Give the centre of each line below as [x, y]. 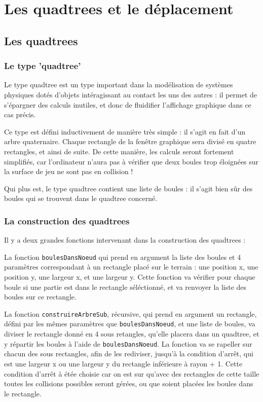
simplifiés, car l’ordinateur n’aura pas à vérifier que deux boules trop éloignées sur [131, 161]
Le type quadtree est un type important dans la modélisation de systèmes [119, 85]
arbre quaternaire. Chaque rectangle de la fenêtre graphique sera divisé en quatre [130, 141]
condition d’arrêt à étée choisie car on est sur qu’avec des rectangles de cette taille [132, 373]
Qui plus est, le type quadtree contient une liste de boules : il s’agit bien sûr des [128, 188]
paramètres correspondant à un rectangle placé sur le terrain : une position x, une [131, 267]
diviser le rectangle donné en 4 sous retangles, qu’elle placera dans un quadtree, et [132, 334]
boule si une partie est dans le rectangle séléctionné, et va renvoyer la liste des [125, 287]
